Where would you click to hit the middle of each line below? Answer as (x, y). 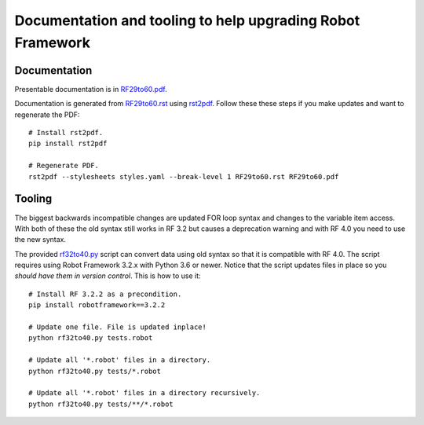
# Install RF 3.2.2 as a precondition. (105, 294)
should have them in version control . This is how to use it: (108, 276)
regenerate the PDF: (47, 115)
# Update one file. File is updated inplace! (118, 327)
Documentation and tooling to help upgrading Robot (187, 20)
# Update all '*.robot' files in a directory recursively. (144, 393)
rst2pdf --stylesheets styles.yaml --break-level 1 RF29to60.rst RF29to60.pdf (184, 176)
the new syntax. (40, 240)
